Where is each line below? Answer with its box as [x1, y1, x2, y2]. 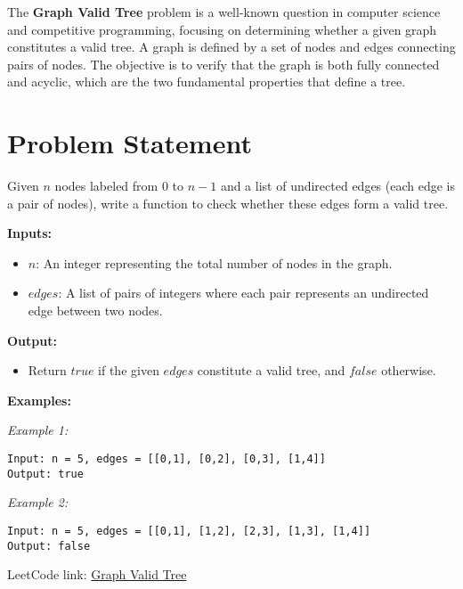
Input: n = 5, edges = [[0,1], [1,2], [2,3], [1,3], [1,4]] [7, 524, 371, 537]
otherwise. [381, 361, 436, 380]
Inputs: [7, 224, 53, 242]
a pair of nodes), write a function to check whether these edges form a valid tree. [7, 193, 449, 212]
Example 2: [7, 493, 69, 511]
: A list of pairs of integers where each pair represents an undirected [58, 283, 429, 302]
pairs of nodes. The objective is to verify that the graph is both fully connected [7, 54, 440, 73]
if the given [98, 361, 159, 380]
